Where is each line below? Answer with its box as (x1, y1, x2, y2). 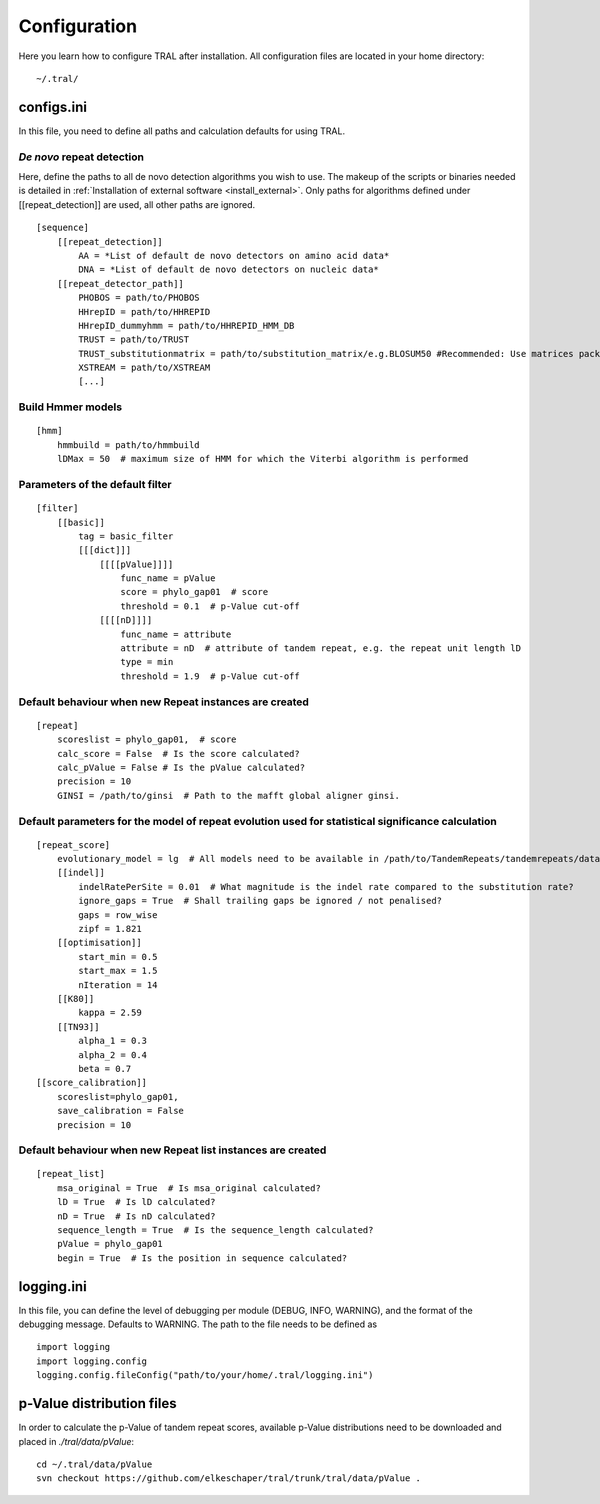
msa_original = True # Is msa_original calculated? (56, 1182, 322, 1194)
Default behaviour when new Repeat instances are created (18, 695, 310, 709)
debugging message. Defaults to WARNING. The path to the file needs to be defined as (18, 1318, 378, 1330)
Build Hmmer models (18, 400, 123, 414)
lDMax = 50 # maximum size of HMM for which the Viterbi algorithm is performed (56, 453, 469, 465)
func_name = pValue (120, 573, 216, 584)
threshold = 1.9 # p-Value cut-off (120, 670, 300, 682)
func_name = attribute (120, 628, 232, 640)
